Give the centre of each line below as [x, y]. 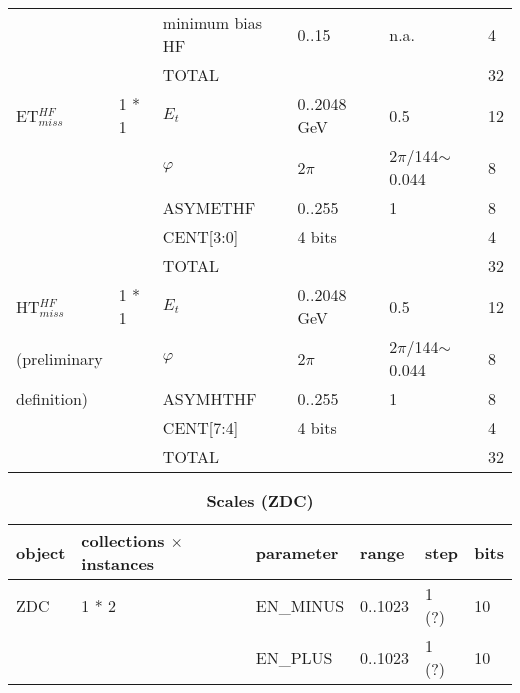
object [41, 552]
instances [118, 563]
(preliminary [59, 358]
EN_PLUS [294, 657]
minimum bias [212, 22]
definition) [52, 398]
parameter [297, 552]
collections [123, 540]
